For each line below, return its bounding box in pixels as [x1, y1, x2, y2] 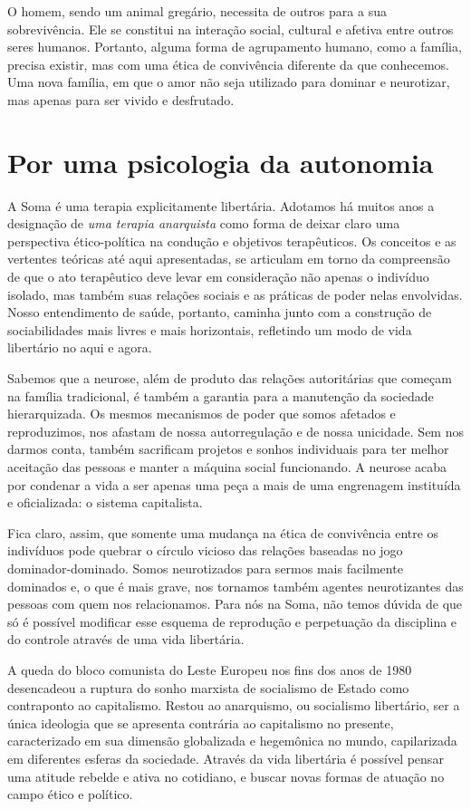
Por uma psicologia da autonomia [7, 143, 434, 180]
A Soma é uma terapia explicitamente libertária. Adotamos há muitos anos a [7, 196, 435, 215]
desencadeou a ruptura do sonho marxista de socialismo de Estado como [7, 678, 409, 697]
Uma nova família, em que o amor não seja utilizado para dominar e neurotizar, [7, 72, 450, 91]
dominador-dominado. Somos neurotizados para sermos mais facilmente [7, 558, 403, 577]
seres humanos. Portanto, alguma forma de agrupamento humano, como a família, [7, 37, 462, 56]
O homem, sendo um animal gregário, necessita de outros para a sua [7, 2, 387, 20]
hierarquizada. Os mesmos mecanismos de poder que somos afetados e [7, 404, 396, 423]
